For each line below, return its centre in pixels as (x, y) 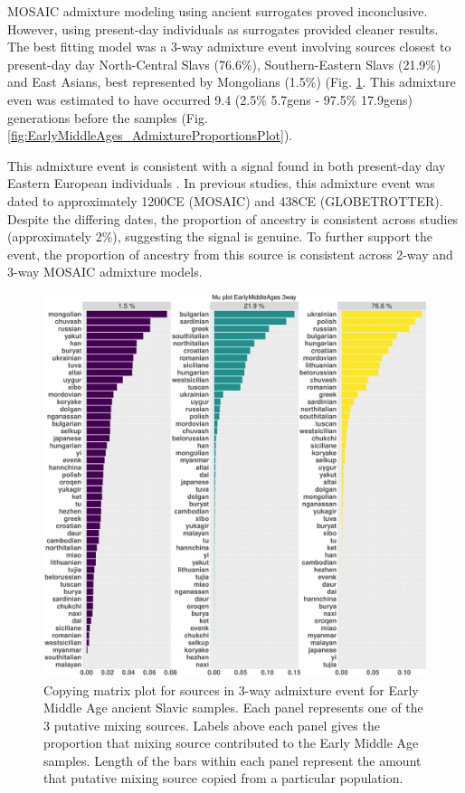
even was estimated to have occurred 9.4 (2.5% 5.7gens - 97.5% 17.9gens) (210, 99)
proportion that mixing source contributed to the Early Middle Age (231, 743)
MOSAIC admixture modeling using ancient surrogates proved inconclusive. (218, 11)
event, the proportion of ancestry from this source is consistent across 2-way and (230, 254)
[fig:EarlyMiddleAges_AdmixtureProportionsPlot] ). (150, 135)
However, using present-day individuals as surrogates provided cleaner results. (223, 28)
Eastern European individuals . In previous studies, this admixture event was (221, 183)
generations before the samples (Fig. (108, 117)
